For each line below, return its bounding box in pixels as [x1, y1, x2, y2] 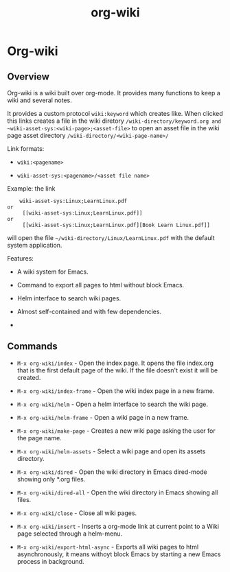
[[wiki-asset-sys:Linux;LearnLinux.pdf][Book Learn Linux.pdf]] [22, 222, 211, 228]
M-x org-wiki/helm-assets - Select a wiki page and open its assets [16, 447, 206, 455]
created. [16, 373, 41, 381]
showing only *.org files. [16, 475, 86, 483]
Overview [7, 71, 50, 82]
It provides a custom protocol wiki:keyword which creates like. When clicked [7, 110, 223, 117]
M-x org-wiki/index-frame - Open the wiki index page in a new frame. [16, 386, 215, 395]
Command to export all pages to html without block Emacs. [16, 281, 185, 289]
